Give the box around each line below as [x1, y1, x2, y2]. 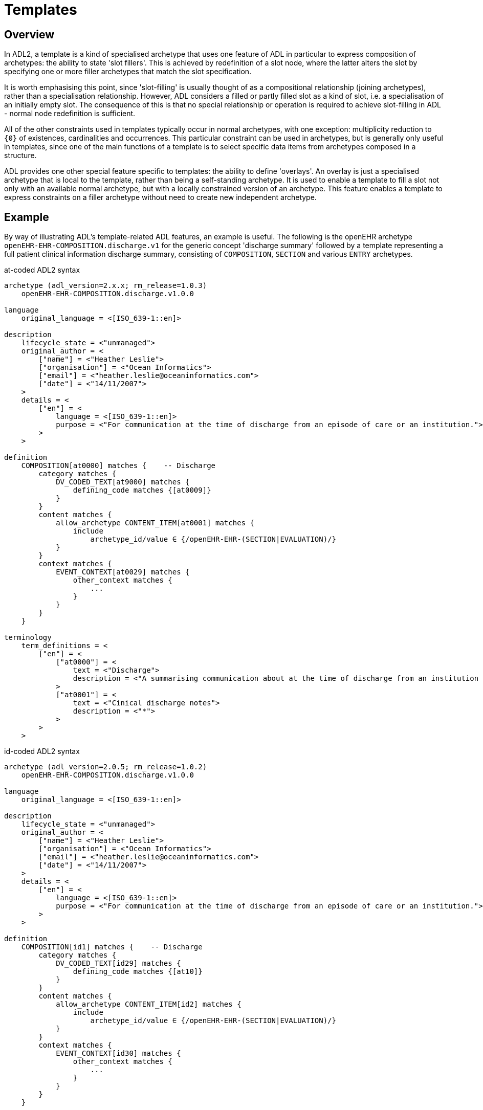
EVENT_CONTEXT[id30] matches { [56, 1049, 181, 1058]
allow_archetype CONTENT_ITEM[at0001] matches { [56, 519, 254, 527]
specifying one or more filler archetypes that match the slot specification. [4, 67, 252, 76]
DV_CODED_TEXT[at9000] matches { [56, 478, 190, 486]
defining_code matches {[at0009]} [73, 486, 211, 495]
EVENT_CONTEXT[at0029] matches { [56, 568, 190, 576]
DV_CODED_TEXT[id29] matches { [56, 959, 181, 968]
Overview [4, 28, 55, 41]
